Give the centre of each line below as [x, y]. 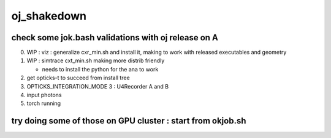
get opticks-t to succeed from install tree [78, 78]
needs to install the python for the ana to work [100, 69]
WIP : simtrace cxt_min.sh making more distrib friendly [96, 60]
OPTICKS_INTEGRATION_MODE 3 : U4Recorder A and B [97, 86]
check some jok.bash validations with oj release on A [115, 38]
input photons [44, 95]
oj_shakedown [49, 16]
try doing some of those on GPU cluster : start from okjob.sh [129, 121]
